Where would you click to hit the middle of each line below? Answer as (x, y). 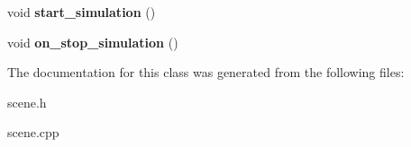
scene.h (27, 102)
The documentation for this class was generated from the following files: (206, 72)
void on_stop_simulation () (93, 42)
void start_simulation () (82, 12)
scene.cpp (33, 132)
